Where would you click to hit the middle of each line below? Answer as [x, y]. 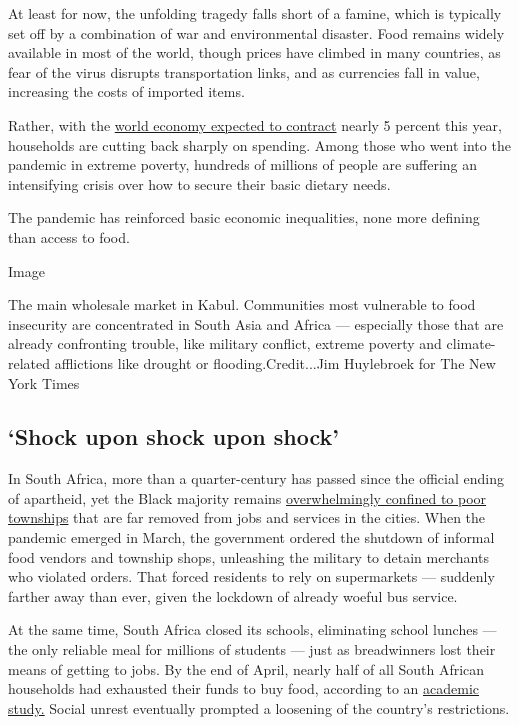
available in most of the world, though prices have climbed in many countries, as [254, 52]
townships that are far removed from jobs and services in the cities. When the [247, 517]
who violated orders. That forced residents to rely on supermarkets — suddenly [251, 576]
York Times [44, 382]
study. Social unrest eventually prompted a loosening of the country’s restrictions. [259, 707]
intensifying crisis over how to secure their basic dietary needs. [199, 183]
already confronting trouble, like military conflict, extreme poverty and [225, 343]
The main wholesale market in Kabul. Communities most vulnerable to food [242, 304]
